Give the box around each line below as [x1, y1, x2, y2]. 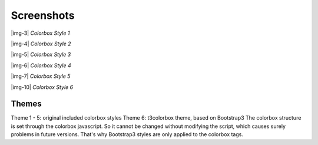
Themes [11, 99, 42, 109]
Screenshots [11, 9, 75, 22]
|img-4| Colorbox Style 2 [11, 40, 71, 47]
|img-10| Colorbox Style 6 [11, 83, 74, 91]
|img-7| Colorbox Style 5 [11, 72, 71, 80]
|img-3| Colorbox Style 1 [11, 29, 70, 37]
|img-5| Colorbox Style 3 [11, 51, 71, 58]
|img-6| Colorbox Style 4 [11, 62, 71, 69]
